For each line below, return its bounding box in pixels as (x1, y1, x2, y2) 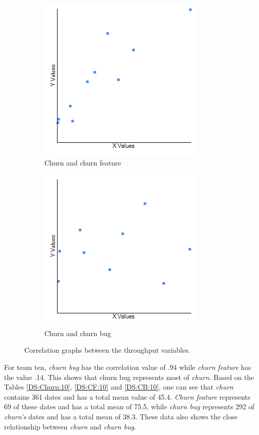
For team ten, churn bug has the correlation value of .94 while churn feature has (4, 361, 251, 372)
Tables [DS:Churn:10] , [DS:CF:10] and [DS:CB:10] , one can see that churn (4, 382, 234, 392)
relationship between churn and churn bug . (4, 421, 136, 431)
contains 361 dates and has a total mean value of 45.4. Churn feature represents (4, 391, 250, 402)
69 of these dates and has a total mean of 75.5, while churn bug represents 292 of (4, 401, 254, 412)
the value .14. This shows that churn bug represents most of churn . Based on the (4, 371, 254, 382)
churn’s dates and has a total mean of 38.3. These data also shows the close (4, 411, 238, 421)
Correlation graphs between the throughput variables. (24, 345, 190, 355)
